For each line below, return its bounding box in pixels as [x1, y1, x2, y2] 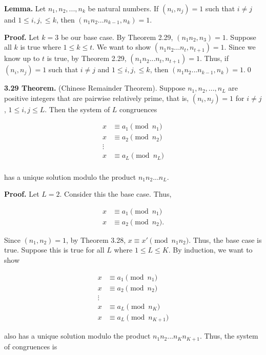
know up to [4, 53, 40, 64]
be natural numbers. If [88, 3, 159, 13]
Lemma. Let [4, 3, 46, 13]
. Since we [224, 41, 256, 52]
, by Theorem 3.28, [66, 234, 126, 245]
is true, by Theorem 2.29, [47, 53, 127, 64]
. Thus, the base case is [189, 234, 262, 245]
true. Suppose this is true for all [4, 244, 105, 255]
